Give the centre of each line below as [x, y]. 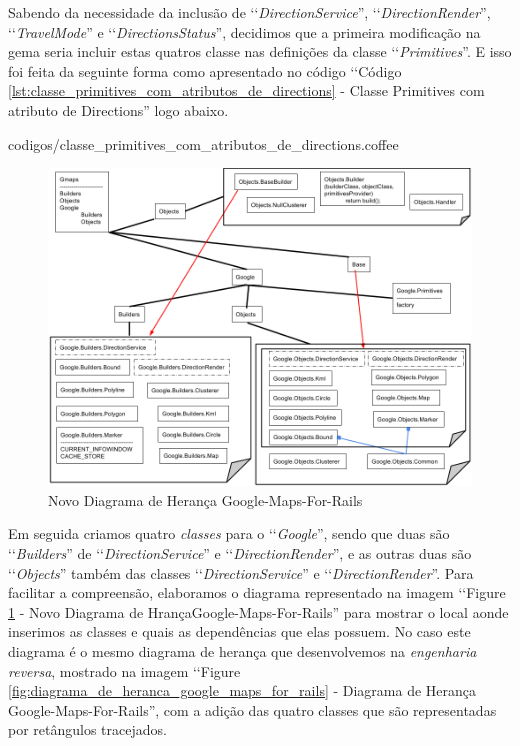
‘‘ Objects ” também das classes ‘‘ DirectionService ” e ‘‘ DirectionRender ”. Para [241, 572]
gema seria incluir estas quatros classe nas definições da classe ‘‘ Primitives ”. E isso [260, 51]
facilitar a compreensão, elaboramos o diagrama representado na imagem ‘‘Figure [257, 592]
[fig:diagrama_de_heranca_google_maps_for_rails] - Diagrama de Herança [242, 690]
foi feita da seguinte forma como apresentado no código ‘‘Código [205, 70]
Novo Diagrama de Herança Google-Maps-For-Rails [205, 499]
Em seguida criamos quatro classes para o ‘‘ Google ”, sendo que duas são [229, 533]
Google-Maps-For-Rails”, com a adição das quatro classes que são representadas [252, 709]
